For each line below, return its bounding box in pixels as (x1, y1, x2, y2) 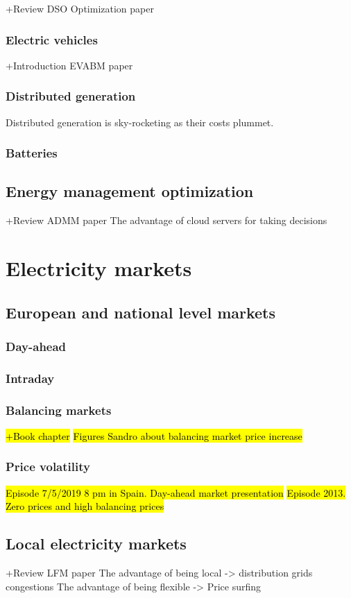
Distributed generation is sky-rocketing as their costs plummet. (6, 114, 274, 129)
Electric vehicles (6, 31, 98, 48)
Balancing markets (6, 401, 112, 418)
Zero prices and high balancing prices (6, 499, 164, 513)
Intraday (6, 369, 55, 386)
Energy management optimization (6, 180, 254, 202)
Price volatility (6, 458, 90, 475)
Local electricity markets (6, 533, 187, 554)
